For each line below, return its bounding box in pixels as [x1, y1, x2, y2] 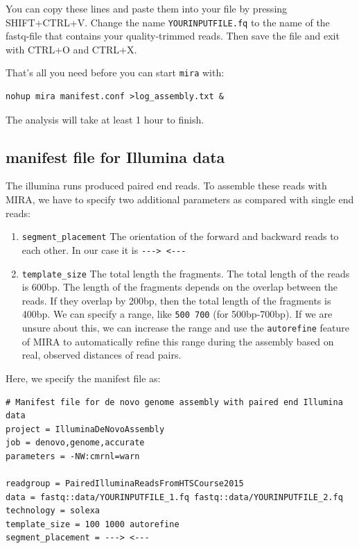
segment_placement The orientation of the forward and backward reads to [21, 229, 339, 243]
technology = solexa [6, 506, 100, 516]
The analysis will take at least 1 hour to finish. [6, 112, 204, 126]
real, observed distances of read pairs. [21, 348, 182, 362]
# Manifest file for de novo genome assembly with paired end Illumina [6, 397, 343, 407]
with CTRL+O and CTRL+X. [6, 42, 137, 56]
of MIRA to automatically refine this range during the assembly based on [21, 334, 334, 348]
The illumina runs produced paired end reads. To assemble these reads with [6, 178, 327, 193]
